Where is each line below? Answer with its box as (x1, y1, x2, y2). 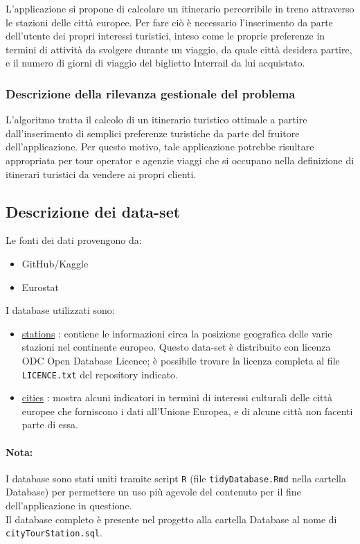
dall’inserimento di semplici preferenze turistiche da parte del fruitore (6, 125, 300, 140)
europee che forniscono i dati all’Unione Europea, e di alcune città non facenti (21, 403, 353, 418)
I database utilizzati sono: (6, 303, 115, 317)
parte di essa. (21, 417, 78, 432)
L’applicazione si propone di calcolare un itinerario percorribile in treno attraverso (6, 1, 354, 15)
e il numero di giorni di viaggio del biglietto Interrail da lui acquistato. (6, 55, 305, 70)
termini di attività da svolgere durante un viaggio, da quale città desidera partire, (6, 42, 352, 56)
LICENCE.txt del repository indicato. (21, 367, 178, 381)
